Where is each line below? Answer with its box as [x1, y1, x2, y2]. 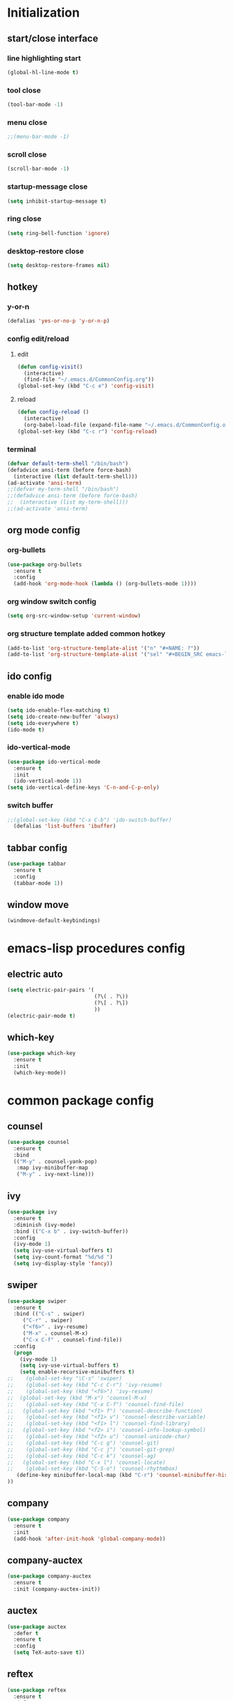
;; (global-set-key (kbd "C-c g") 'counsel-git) [7, 1439, 159, 1446]
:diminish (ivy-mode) [13, 1221, 76, 1229]
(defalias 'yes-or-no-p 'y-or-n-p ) [7, 318, 110, 325]
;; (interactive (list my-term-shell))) [7, 499, 129, 506]
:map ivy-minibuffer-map [16, 1164, 89, 1172]
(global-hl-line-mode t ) [7, 69, 79, 76]
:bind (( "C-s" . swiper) [13, 1310, 85, 1317]
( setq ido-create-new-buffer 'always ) [7, 713, 119, 720]
